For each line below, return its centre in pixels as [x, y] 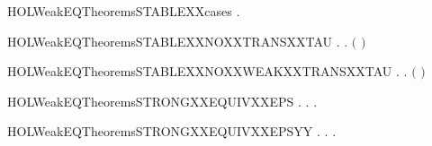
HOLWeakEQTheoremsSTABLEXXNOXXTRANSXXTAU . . [178, 41]
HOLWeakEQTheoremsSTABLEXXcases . [124, 11]
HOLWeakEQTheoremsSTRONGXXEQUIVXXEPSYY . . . [172, 131]
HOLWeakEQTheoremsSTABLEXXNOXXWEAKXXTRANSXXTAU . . [207, 71]
